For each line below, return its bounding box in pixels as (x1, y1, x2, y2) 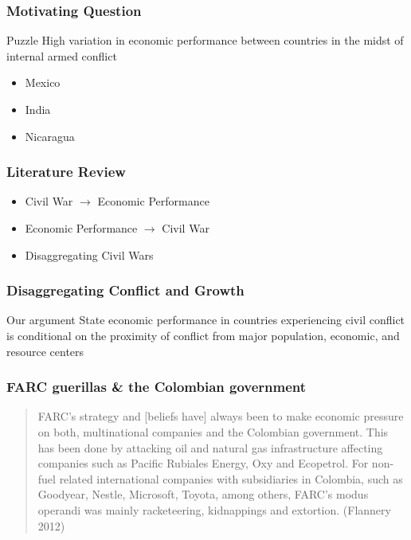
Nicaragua (25, 127, 75, 144)
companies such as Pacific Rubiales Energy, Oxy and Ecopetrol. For (37, 455, 369, 472)
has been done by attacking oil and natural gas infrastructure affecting (37, 439, 383, 456)
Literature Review (6, 162, 126, 182)
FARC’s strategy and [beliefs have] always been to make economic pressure (37, 408, 404, 425)
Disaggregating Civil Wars (25, 246, 154, 263)
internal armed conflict (6, 47, 117, 64)
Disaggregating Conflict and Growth (6, 280, 245, 300)
